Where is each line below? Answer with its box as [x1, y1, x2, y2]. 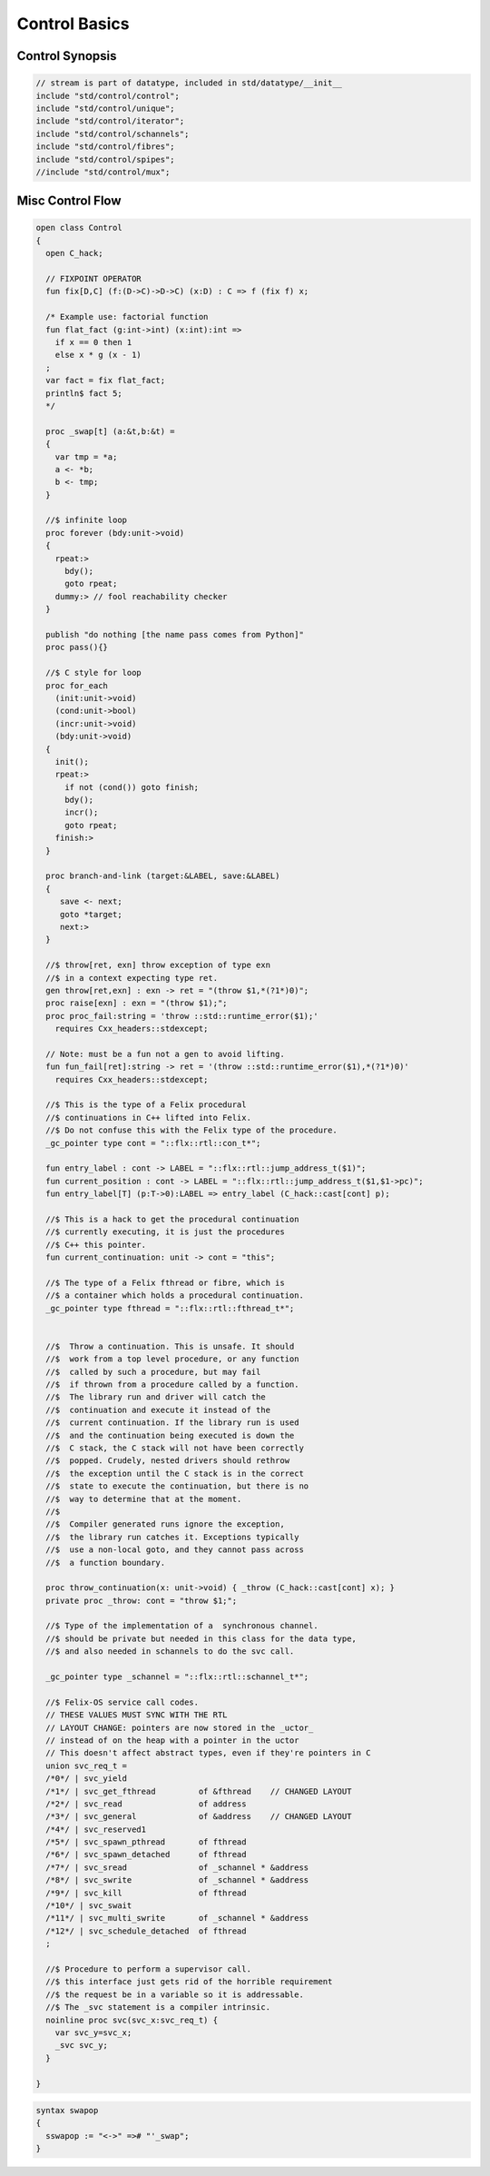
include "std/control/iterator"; [35, 116, 185, 126]
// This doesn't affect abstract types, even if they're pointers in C [45, 1748, 371, 1758]
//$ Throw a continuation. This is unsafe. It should [45, 1340, 295, 1351]
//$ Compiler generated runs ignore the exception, [45, 1519, 285, 1529]
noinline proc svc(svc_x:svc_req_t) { [45, 2014, 218, 2025]
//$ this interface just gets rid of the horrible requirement [45, 1976, 333, 1987]
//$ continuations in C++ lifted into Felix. [45, 1113, 251, 1123]
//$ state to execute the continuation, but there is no [45, 1481, 309, 1491]
